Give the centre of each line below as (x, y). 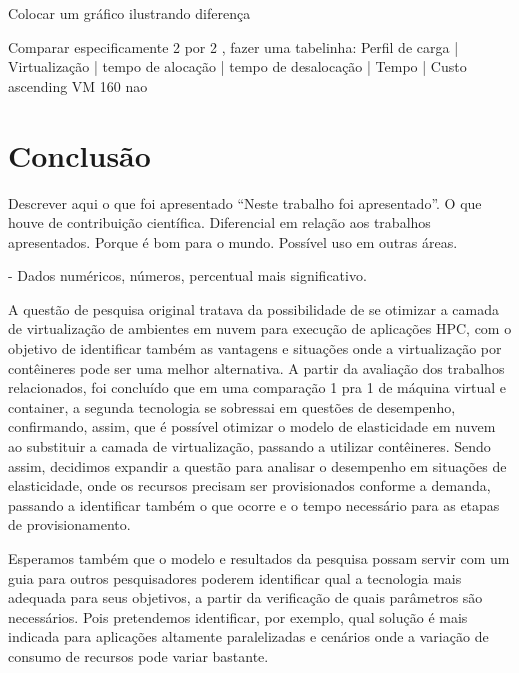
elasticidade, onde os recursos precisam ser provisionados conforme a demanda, (249, 485)
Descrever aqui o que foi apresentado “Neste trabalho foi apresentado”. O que (245, 202)
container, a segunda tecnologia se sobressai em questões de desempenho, (232, 406)
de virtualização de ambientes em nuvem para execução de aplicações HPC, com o (260, 328)
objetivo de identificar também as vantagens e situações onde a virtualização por (255, 348)
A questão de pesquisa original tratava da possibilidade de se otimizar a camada (253, 308)
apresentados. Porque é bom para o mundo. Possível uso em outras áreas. (233, 241)
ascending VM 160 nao (78, 85)
